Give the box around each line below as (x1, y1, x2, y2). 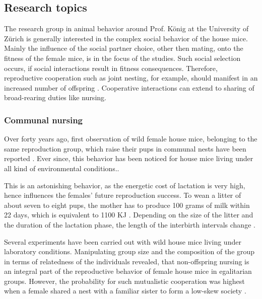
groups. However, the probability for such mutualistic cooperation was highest (4, 275, 245, 286)
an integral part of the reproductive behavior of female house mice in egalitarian (4, 266, 252, 276)
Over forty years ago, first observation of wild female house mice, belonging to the (4, 133, 257, 144)
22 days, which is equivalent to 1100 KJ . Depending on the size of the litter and (4, 209, 253, 220)
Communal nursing (4, 113, 83, 126)
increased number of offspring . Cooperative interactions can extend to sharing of (4, 82, 254, 93)
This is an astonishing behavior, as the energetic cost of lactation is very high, (4, 180, 245, 190)
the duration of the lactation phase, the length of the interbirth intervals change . (4, 219, 255, 230)
